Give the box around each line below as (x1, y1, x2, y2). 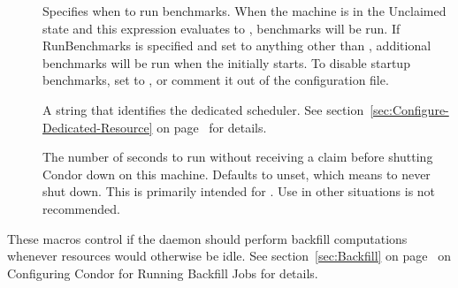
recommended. (42, 199, 120, 217)
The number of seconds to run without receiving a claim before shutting (42, 148, 433, 166)
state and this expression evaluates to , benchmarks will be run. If (42, 19, 401, 37)
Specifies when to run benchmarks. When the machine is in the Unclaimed (42, 2, 447, 19)
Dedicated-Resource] (42, 117, 153, 136)
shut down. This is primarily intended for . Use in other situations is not (42, 182, 436, 201)
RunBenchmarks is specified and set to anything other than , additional (42, 36, 431, 55)
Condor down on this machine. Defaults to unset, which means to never (42, 164, 431, 183)
